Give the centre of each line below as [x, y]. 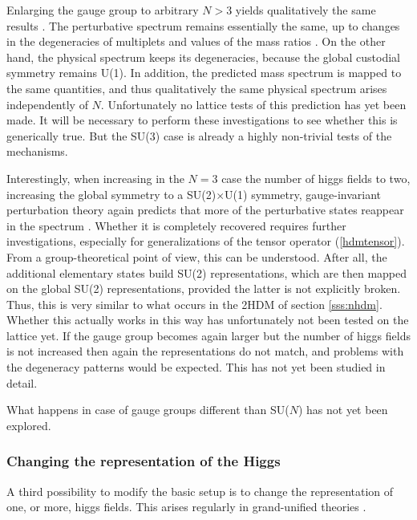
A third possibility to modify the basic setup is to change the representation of [200, 491]
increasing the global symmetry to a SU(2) [111, 194]
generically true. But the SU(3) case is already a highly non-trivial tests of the [199, 135]
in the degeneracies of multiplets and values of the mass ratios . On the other [196, 41]
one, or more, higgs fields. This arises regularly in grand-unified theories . [186, 507]
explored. [29, 425]
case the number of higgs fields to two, [316, 178]
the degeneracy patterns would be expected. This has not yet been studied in [196, 367]
